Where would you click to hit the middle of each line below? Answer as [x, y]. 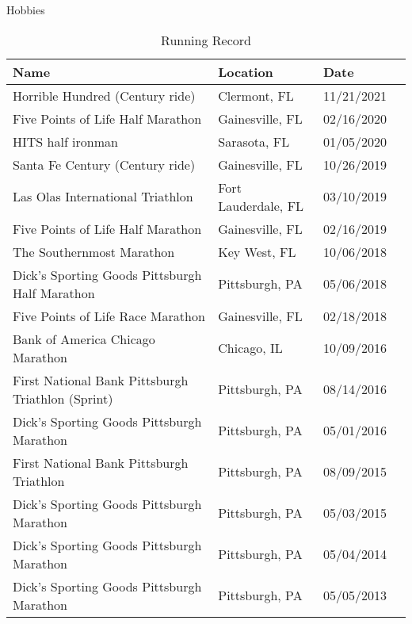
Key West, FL [257, 251]
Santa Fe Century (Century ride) [104, 164]
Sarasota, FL [254, 141]
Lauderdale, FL [261, 205]
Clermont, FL [256, 95]
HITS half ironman [65, 141]
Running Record [206, 40]
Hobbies [26, 10]
